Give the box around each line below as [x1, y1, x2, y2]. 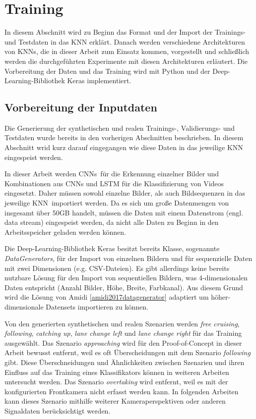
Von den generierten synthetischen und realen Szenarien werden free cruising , [4, 318, 240, 328]
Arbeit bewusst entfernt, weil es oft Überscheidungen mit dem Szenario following [4, 347, 251, 358]
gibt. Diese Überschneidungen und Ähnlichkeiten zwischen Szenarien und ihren [4, 357, 245, 367]
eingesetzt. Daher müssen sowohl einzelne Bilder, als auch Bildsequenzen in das [4, 188, 245, 198]
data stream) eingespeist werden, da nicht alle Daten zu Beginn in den [4, 217, 219, 227]
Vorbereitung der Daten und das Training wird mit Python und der [4, 65, 210, 76]
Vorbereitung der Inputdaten [4, 100, 157, 115]
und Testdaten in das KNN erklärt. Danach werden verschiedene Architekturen [4, 36, 245, 47]
